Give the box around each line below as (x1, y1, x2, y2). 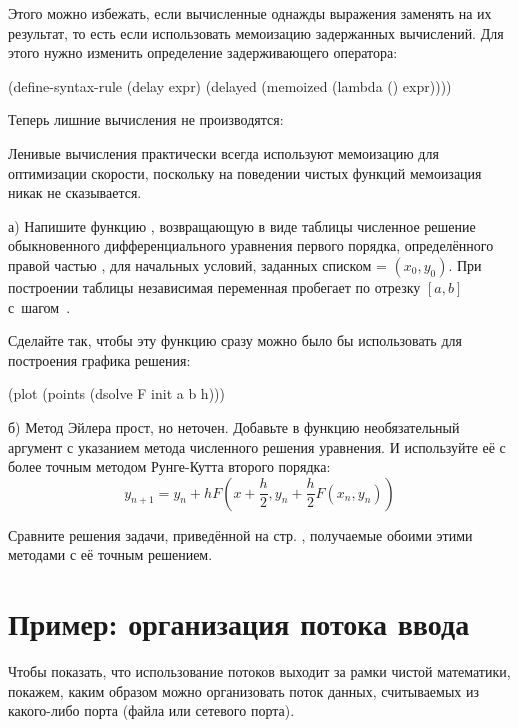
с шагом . (8, 296, 71, 317)
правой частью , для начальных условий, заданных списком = (8, 254, 387, 275)
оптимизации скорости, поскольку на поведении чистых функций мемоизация (8, 162, 482, 183)
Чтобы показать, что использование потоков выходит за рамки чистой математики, (8, 661, 511, 681)
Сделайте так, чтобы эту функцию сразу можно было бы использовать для (8, 330, 462, 351)
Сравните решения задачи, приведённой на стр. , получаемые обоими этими (8, 524, 473, 545)
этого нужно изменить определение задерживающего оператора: (8, 42, 398, 63)
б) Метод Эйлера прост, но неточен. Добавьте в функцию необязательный (8, 416, 460, 437)
